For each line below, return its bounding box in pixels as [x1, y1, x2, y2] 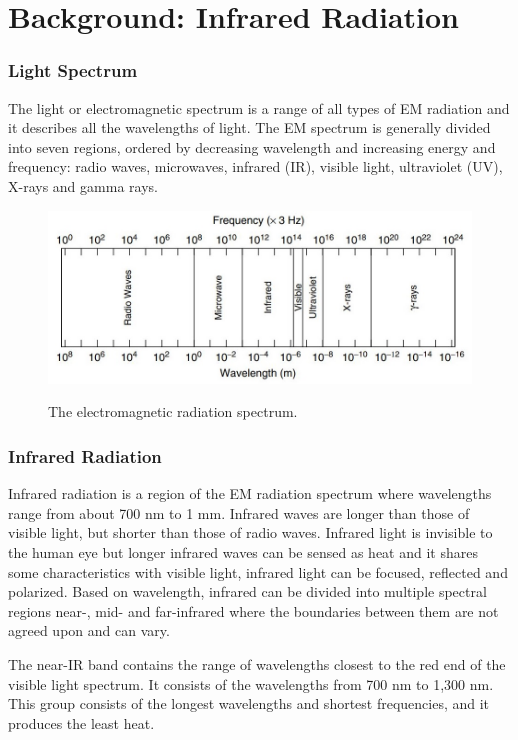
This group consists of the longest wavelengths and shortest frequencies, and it [8, 693, 490, 714]
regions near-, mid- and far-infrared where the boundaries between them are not [8, 600, 499, 621]
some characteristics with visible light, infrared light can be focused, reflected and [8, 561, 508, 582]
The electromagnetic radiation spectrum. [48, 401, 298, 422]
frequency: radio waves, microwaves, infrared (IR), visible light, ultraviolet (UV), [8, 156, 503, 177]
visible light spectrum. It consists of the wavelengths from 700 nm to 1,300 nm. [8, 673, 494, 694]
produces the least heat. [8, 712, 155, 733]
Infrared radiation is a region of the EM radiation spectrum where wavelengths [8, 483, 492, 504]
